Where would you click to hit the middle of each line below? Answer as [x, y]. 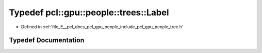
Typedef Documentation [47, 40]
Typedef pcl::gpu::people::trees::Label [89, 12]
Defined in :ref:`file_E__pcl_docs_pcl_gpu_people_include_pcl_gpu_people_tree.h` [102, 27]
